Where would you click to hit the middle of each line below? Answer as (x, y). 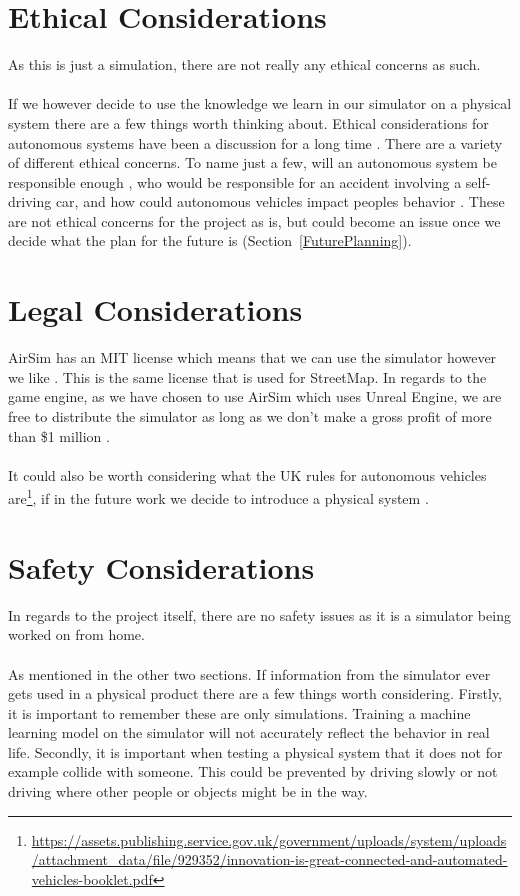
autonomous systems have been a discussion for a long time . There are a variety (255, 142)
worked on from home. (76, 634)
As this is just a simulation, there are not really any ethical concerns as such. (244, 64)
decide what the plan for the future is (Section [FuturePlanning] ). (210, 240)
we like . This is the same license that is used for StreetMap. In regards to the (247, 376)
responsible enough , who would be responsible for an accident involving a (235, 181)
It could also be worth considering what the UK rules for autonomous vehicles (247, 474)
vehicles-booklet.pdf (92, 878)
